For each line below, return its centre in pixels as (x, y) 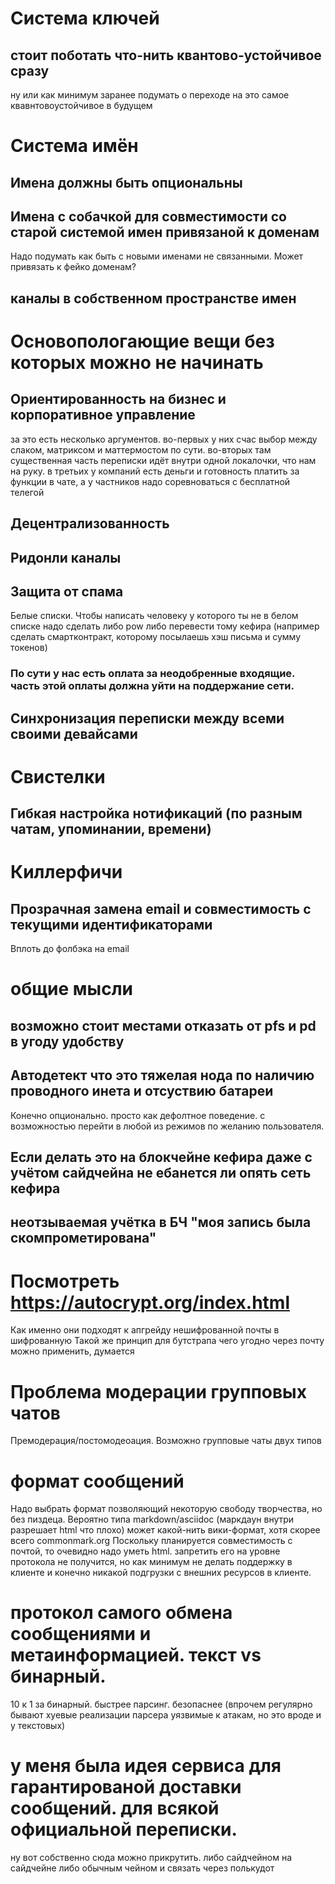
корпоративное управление (103, 415)
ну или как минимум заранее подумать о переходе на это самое (150, 95)
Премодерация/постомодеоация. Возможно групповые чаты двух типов (166, 1441)
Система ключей (85, 18)
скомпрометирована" (83, 1238)
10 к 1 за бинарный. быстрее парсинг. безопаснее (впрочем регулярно (161, 1704)
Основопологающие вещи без (142, 341)
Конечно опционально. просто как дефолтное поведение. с (138, 1115)
